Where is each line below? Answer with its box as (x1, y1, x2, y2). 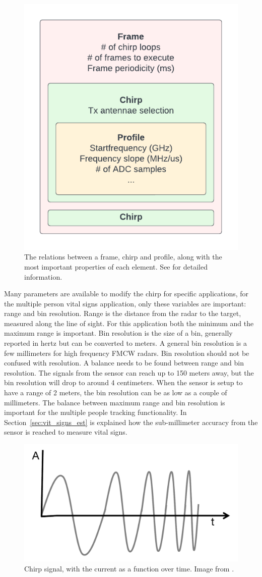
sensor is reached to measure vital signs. (4, 427, 127, 437)
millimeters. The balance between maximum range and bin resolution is (4, 397, 225, 407)
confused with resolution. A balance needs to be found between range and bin (4, 357, 244, 368)
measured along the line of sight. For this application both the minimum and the (4, 318, 254, 328)
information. (24, 271, 62, 282)
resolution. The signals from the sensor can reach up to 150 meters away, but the (4, 367, 254, 378)
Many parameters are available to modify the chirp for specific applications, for (4, 288, 249, 299)
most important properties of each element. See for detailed (24, 261, 208, 272)
